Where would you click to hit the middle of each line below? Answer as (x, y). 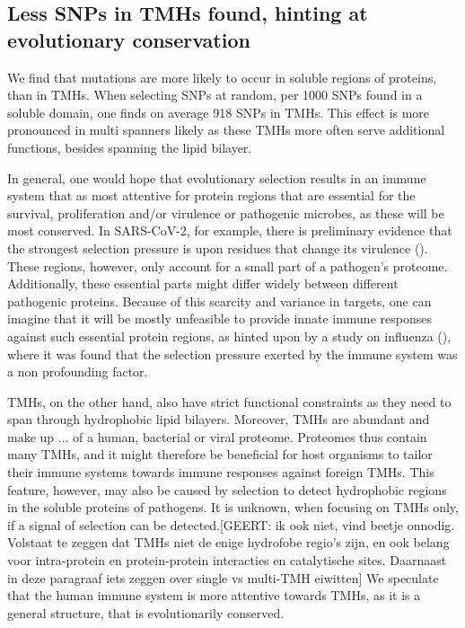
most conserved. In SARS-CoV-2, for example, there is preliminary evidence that (230, 230)
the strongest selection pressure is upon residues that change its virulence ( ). (218, 248)
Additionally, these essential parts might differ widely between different (203, 283)
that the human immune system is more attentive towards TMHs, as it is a (214, 595)
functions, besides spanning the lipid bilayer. (130, 147)
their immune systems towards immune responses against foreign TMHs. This (221, 472)
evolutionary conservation (129, 39)
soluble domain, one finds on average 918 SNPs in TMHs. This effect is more (219, 112)
